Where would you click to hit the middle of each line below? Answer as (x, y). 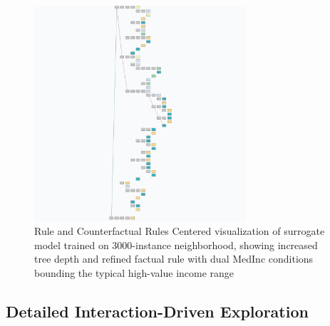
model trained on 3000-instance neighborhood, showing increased (176, 244)
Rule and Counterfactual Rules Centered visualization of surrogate (180, 231)
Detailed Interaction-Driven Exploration (157, 311)
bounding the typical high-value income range (134, 273)
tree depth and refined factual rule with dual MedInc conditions (174, 259)
